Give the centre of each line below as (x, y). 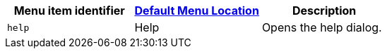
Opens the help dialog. (322, 27)
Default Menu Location (197, 11)
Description (324, 11)
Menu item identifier (69, 11)
